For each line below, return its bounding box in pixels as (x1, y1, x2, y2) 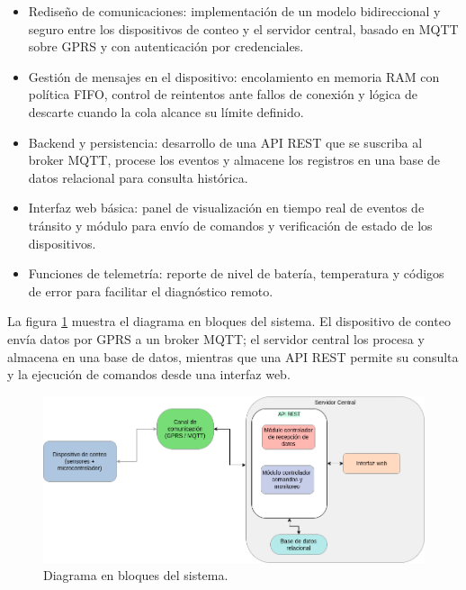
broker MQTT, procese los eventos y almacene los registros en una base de (28, 150, 441, 169)
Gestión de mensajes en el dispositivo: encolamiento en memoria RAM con (28, 67, 440, 86)
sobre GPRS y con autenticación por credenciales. (28, 37, 304, 56)
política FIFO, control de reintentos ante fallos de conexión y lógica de (28, 85, 418, 104)
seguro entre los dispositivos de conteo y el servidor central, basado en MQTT (28, 19, 459, 38)
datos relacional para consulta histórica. (28, 168, 248, 186)
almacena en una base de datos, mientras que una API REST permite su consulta (7, 347, 459, 366)
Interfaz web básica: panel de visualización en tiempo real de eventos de (28, 198, 425, 217)
